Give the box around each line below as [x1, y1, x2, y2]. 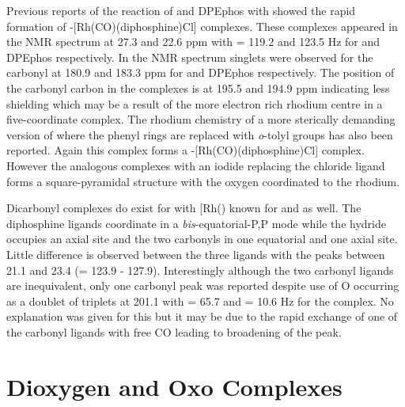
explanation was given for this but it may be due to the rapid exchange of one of [6, 308, 398, 325]
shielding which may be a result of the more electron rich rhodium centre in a [6, 95, 383, 112]
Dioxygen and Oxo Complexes [6, 370, 343, 402]
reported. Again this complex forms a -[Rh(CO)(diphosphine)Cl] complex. [6, 142, 365, 158]
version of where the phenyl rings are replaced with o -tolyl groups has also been [6, 126, 393, 143]
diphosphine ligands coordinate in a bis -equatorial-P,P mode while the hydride [6, 215, 386, 231]
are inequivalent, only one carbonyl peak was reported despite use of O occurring [6, 277, 399, 294]
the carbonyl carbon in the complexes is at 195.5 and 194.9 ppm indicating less [6, 79, 390, 96]
